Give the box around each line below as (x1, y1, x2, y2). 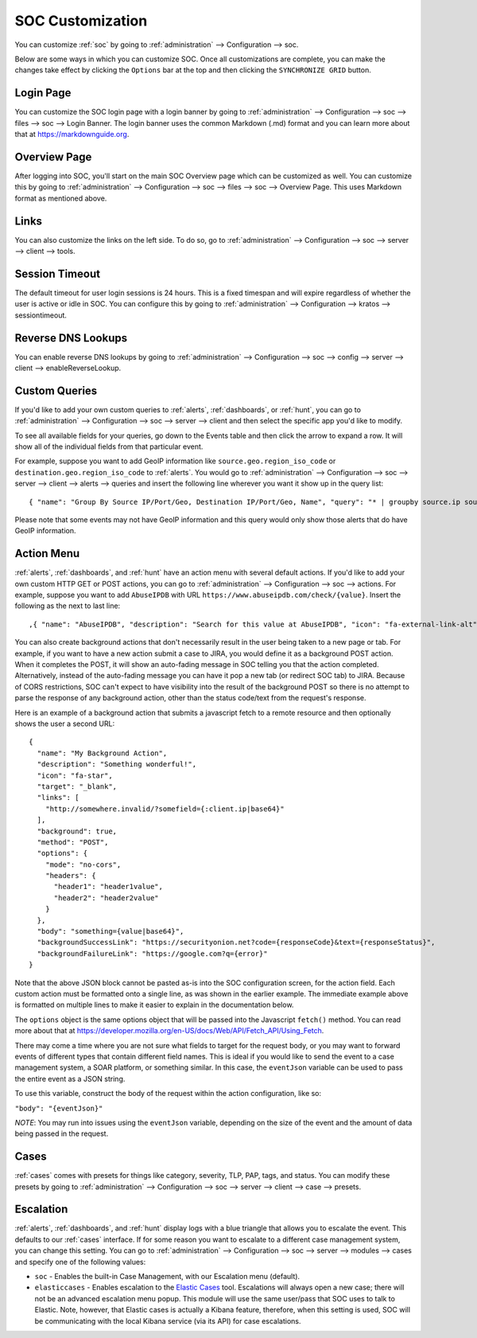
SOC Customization (14, 12, 148, 29)
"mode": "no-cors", (45, 860, 122, 869)
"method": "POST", (37, 837, 109, 847)
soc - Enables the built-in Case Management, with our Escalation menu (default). (34, 1272, 301, 1281)
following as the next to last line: (14, 601, 121, 610)
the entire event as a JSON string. (14, 1074, 126, 1083)
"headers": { (45, 872, 96, 880)
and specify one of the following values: (14, 1257, 146, 1266)
